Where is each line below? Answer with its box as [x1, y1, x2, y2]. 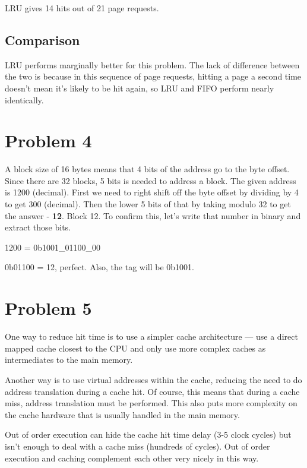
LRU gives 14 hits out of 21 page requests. [5, 2, 159, 14]
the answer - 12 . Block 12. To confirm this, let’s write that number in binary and [5, 209, 301, 222]
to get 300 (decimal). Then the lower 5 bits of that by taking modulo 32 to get [5, 198, 291, 210]
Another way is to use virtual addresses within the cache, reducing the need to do [5, 373, 302, 385]
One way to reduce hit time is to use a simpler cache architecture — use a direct [5, 330, 298, 343]
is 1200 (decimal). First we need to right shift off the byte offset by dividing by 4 [5, 186, 299, 198]
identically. [5, 93, 44, 106]
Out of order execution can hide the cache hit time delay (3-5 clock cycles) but [5, 428, 292, 441]
